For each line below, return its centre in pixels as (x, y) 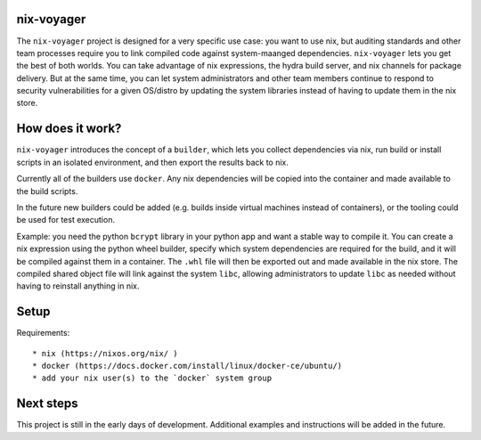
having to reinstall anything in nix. (78, 286)
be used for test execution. (66, 220)
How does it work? (69, 129)
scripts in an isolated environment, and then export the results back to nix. (153, 162)
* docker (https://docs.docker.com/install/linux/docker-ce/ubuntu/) (188, 366)
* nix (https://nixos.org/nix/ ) (105, 353)
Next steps (47, 404)
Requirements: (43, 333)
